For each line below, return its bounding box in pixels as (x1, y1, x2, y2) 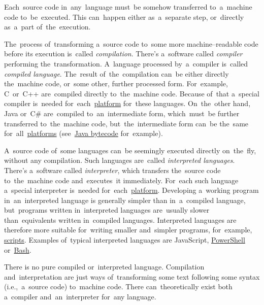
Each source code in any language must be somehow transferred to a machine (4, 2, 252, 12)
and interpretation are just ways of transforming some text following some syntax (4, 271, 260, 282)
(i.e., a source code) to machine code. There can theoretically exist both (4, 281, 233, 292)
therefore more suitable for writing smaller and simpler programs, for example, (4, 224, 252, 235)
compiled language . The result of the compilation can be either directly (4, 68, 229, 79)
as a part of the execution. (4, 21, 91, 32)
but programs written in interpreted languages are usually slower (4, 205, 210, 215)
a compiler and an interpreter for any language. (4, 291, 156, 302)
